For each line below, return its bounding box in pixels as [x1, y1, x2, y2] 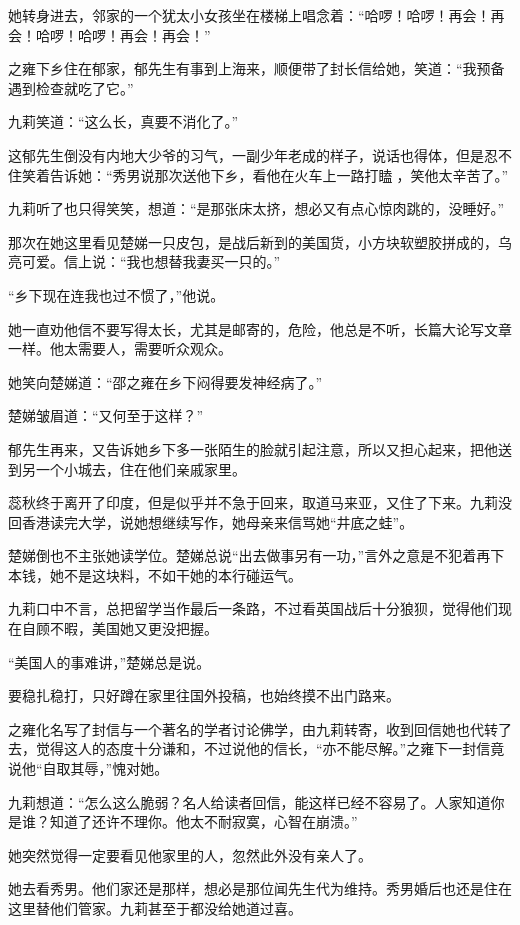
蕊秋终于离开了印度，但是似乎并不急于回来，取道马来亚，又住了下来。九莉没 [8, 492, 512, 513]
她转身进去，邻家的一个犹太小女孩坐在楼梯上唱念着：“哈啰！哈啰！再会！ [8, 5, 491, 25]
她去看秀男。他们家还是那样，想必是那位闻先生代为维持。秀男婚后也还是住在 [8, 878, 512, 899]
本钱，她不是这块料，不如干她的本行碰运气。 [8, 564, 302, 585]
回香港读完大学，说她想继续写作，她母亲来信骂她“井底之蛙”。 [8, 511, 414, 532]
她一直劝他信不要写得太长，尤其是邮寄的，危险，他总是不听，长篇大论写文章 [8, 318, 512, 339]
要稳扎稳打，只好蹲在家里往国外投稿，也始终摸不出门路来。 [8, 685, 400, 706]
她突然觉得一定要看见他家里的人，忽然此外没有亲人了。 [8, 844, 372, 865]
